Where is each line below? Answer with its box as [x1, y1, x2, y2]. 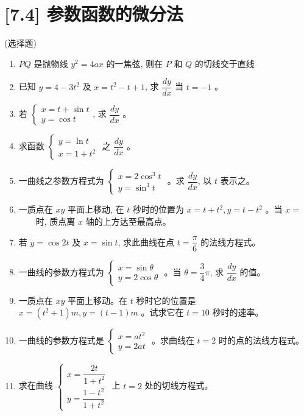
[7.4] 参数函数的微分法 [4, 1, 183, 26]
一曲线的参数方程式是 [18, 334, 104, 347]
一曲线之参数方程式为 [18, 174, 104, 187]
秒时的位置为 [132, 203, 184, 216]
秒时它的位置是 [136, 294, 196, 306]
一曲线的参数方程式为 [18, 265, 104, 278]
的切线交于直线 [194, 57, 255, 69]
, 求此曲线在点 [118, 236, 175, 249]
